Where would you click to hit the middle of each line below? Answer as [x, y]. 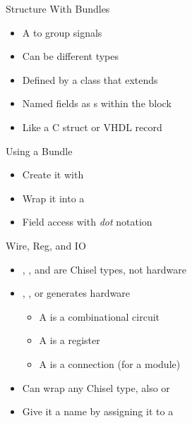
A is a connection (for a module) [110, 363]
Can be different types [71, 56]
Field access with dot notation [87, 222]
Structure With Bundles [58, 8]
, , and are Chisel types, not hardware [104, 269]
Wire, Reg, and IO [46, 245]
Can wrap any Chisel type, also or [96, 387]
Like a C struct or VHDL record [92, 127]
